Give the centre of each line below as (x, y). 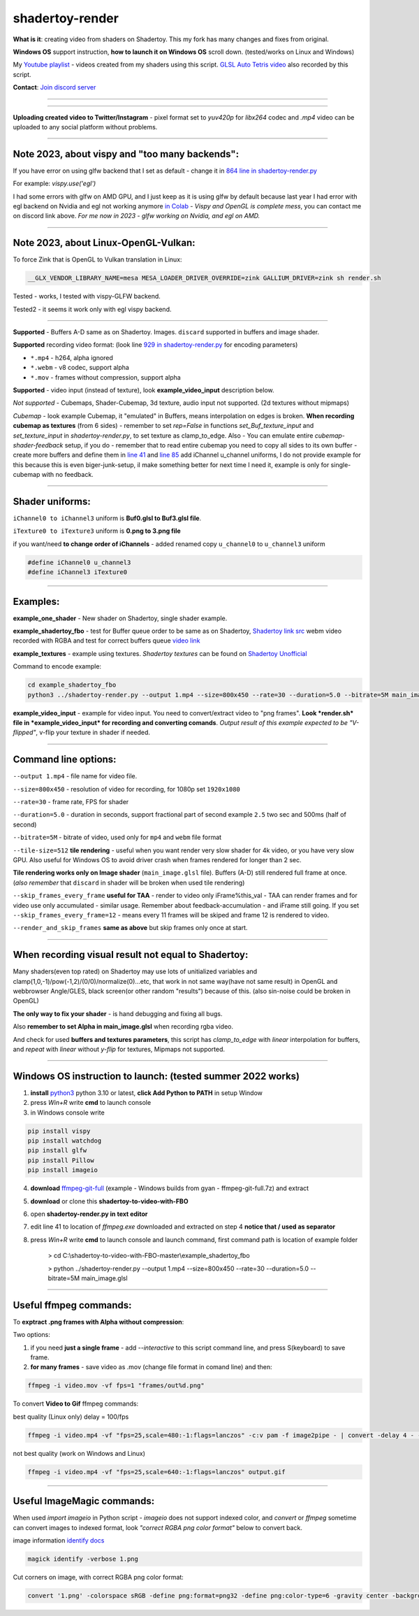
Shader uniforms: (52, 501)
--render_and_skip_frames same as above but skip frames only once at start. (130, 928)
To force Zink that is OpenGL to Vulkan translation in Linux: (97, 259)
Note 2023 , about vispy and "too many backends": (126, 154)
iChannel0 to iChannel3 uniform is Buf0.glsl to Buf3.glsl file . (107, 518)
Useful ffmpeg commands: (72, 1305)
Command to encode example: (57, 666)
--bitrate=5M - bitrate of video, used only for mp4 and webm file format (117, 837)
